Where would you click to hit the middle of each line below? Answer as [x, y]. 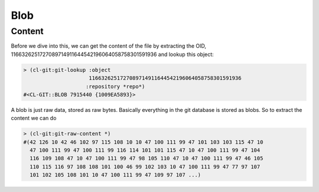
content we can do [34, 118]
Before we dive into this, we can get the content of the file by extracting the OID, [109, 46]
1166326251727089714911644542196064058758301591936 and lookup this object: [112, 54]
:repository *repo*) [115, 86]
